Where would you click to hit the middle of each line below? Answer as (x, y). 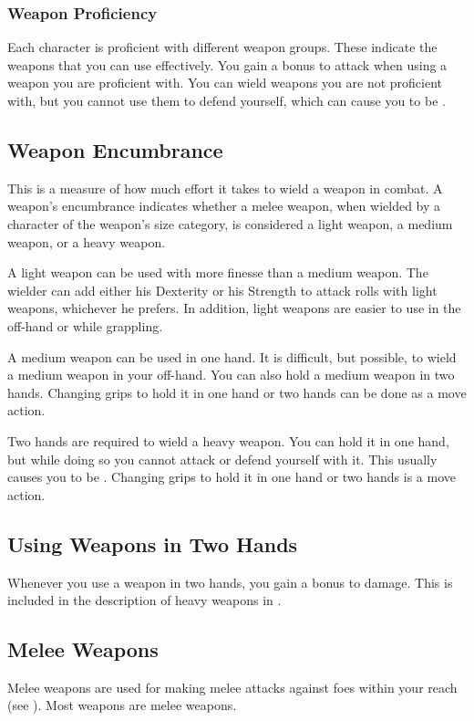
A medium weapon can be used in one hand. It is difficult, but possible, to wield (232, 356)
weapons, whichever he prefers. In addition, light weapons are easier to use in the (234, 308)
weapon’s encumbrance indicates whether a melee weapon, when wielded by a (224, 206)
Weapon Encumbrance (115, 149)
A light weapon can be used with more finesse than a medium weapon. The (218, 272)
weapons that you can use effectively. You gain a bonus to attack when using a (227, 64)
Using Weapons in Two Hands (153, 543)
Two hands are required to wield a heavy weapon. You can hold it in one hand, (228, 440)
